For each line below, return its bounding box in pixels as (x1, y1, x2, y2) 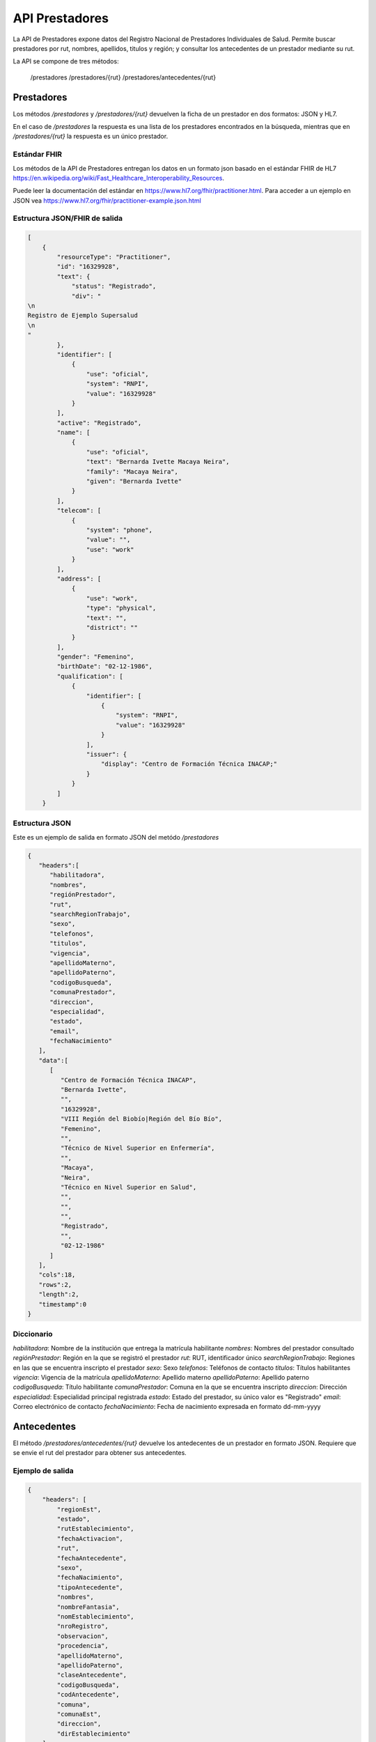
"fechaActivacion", (56, 1534, 123, 1543)
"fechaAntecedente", (56, 1554, 127, 1562)
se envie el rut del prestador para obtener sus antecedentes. (13, 1449, 187, 1457)
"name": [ (56, 429, 91, 437)
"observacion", (56, 1632, 109, 1640)
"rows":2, (38, 1281, 72, 1288)
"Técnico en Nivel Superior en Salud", (60, 1183, 197, 1191)
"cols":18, (38, 1271, 76, 1279)
